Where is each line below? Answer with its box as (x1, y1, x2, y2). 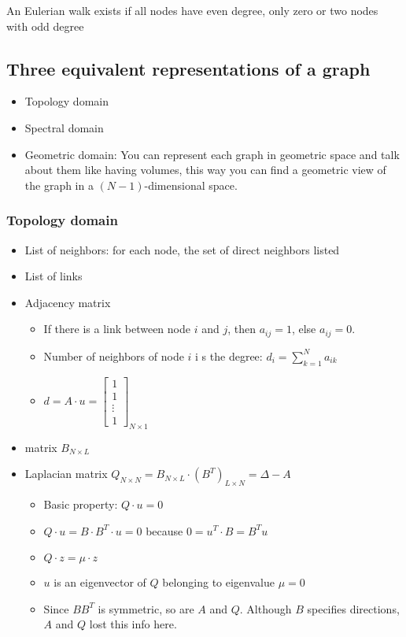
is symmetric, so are (98, 600, 194, 617)
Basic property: (43, 495, 118, 512)
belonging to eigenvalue (162, 574, 275, 591)
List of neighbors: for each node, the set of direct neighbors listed (24, 241, 340, 257)
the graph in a (24, 176, 94, 193)
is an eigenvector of (54, 574, 146, 591)
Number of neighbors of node (43, 347, 184, 364)
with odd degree (6, 17, 84, 34)
